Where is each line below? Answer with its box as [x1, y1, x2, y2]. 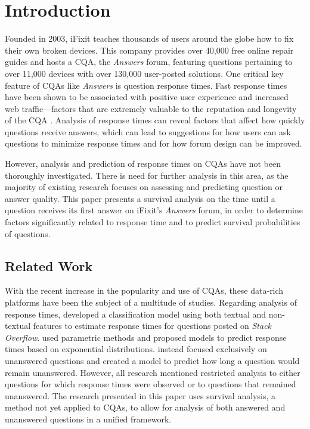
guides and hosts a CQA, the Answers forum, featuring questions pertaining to [5, 55, 293, 68]
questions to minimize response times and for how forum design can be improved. [5, 137, 302, 150]
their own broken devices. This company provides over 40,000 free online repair [5, 43, 294, 56]
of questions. [5, 227, 51, 240]
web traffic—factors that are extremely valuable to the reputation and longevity [5, 102, 297, 114]
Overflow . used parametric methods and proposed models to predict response [5, 331, 287, 343]
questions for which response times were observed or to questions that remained [5, 378, 296, 390]
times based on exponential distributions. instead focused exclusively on [5, 343, 267, 355]
